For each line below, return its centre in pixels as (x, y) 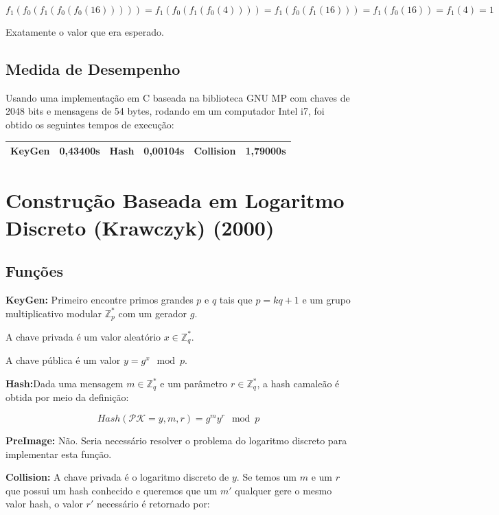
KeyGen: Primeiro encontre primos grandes (100, 299)
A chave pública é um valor (63, 360)
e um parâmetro (194, 384)
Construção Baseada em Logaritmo (175, 200)
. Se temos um (267, 477)
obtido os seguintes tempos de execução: (90, 124)
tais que (236, 299)
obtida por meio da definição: (67, 397)
